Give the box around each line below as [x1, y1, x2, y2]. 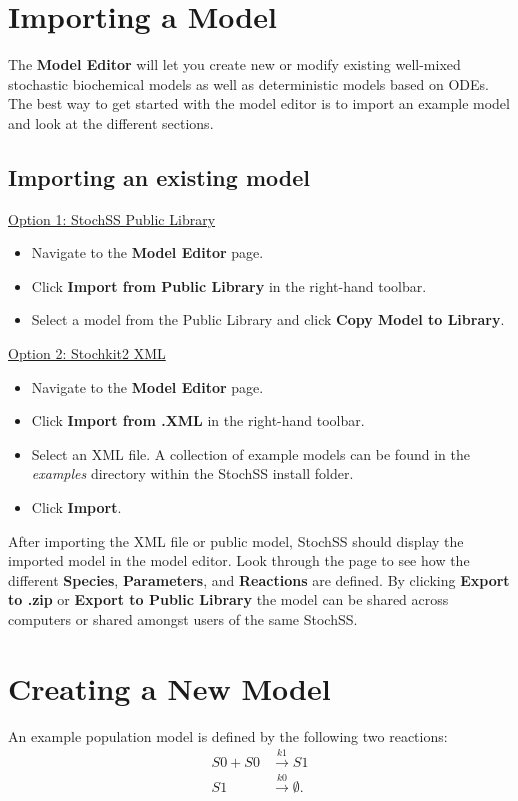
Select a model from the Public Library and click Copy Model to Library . [31, 309, 505, 330]
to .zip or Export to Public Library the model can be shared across [8, 589, 449, 610]
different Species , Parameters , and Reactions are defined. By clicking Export [8, 569, 510, 590]
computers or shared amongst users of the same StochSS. [8, 609, 358, 630]
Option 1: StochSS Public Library [8, 208, 216, 229]
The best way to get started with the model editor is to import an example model [8, 93, 510, 114]
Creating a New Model [8, 667, 331, 708]
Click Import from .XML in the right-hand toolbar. [31, 410, 365, 431]
